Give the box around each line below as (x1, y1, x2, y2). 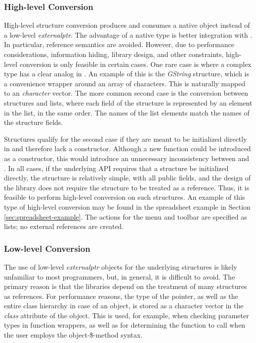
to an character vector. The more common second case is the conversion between (4, 88, 248, 98)
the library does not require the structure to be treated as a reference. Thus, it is (4, 182, 250, 192)
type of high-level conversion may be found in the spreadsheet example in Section (4, 201, 251, 212)
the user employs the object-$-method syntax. (4, 330, 143, 340)
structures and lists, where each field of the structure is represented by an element (4, 97, 253, 108)
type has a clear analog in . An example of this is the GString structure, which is (4, 68, 249, 79)
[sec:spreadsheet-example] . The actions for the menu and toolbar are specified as (4, 211, 247, 222)
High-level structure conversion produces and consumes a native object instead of (4, 20, 250, 30)
